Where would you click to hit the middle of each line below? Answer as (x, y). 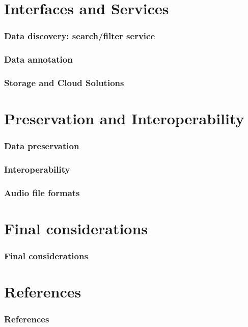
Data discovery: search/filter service (80, 36)
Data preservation (42, 146)
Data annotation (38, 59)
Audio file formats (42, 192)
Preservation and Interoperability (124, 118)
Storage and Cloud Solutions (64, 82)
